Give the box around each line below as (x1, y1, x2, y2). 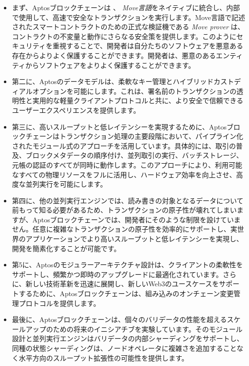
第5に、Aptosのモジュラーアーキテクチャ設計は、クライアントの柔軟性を (12, 259, 243, 270)
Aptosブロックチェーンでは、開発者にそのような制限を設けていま (32, 214, 241, 224)
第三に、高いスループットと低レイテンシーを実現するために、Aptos (12, 121, 227, 131)
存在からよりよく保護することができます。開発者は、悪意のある (12, 50, 216, 60)
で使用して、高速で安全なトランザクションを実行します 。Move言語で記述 (12, 12, 245, 22)
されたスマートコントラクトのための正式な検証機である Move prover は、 (12, 22, 245, 32)
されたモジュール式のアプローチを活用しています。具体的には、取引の (12, 140, 236, 151)
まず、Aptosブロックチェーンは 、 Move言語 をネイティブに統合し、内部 (12, 2, 240, 12)
